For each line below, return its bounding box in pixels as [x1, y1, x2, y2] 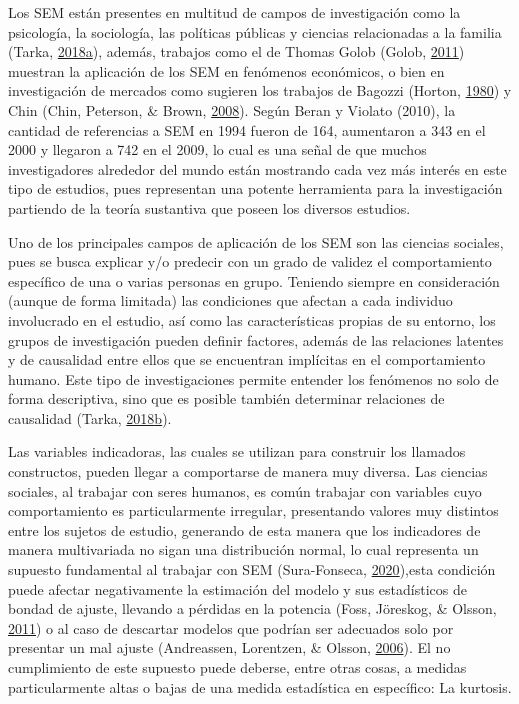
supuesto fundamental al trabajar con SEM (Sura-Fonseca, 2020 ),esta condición [8, 559, 496, 580]
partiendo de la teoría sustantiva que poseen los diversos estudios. [8, 197, 411, 218]
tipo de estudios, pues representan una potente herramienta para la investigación [8, 178, 503, 199]
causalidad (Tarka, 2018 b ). [8, 407, 172, 428]
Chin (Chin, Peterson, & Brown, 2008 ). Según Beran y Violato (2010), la [8, 99, 456, 120]
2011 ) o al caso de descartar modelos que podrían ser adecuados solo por [8, 617, 454, 638]
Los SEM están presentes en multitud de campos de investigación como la [8, 2, 461, 22]
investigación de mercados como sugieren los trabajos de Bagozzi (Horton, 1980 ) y [8, 80, 512, 101]
